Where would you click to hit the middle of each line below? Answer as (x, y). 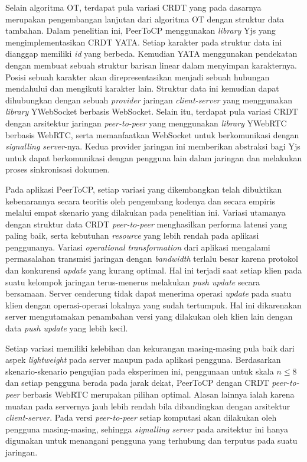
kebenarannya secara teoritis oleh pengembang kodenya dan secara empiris (141, 201)
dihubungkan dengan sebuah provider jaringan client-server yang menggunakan (149, 100)
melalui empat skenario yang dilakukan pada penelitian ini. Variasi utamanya (146, 212)
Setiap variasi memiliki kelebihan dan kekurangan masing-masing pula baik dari (150, 348)
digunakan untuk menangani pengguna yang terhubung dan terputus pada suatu (151, 440)
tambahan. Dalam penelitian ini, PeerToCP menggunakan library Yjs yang (141, 30)
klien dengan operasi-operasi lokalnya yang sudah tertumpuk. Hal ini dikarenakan (153, 305)
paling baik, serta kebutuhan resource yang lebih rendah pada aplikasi (132, 235)
